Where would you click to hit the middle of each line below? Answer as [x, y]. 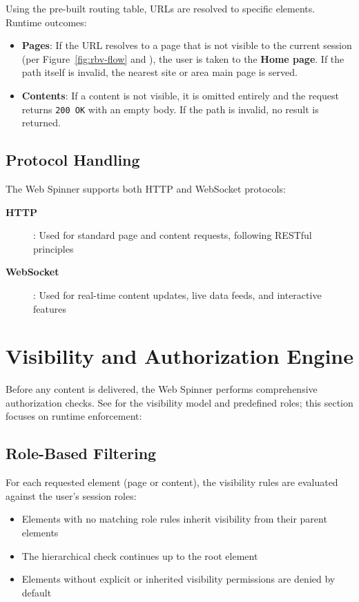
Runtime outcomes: [46, 22]
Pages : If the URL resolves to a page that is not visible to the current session [187, 45]
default [37, 592]
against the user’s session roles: [71, 495]
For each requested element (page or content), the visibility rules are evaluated [172, 482]
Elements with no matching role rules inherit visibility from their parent [174, 519]
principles [54, 248]
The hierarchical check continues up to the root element [140, 555]
